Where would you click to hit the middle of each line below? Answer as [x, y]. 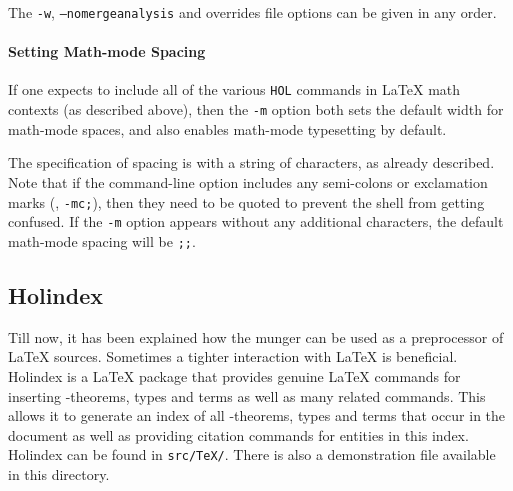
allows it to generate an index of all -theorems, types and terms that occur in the [257, 415]
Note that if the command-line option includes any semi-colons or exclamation [248, 181]
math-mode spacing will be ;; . [102, 240]
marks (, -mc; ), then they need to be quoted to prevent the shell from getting [246, 201]
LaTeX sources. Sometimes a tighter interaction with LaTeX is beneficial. [233, 356]
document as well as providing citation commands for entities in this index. [238, 434]
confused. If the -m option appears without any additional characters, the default [256, 221]
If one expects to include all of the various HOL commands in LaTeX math [234, 89]
